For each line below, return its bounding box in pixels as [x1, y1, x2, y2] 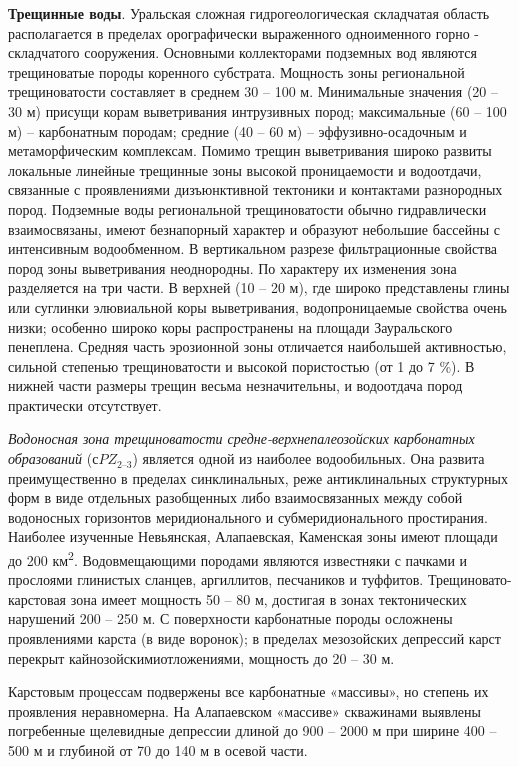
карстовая [8, 588, 67, 609]
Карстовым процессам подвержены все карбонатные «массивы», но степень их [8, 681, 489, 702]
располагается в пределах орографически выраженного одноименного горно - [8, 22, 479, 43]
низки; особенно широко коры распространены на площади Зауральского [8, 316, 453, 337]
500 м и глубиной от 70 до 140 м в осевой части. [8, 740, 308, 761]
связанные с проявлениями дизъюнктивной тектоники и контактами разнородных [8, 179, 503, 200]
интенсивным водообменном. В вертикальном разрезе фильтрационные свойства [8, 238, 498, 259]
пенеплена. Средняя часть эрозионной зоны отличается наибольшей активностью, [8, 336, 507, 357]
